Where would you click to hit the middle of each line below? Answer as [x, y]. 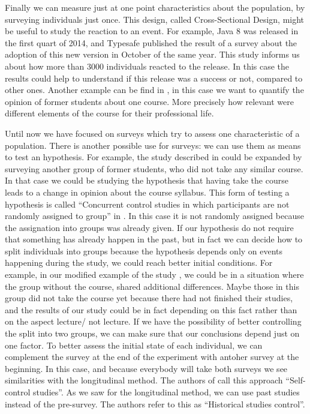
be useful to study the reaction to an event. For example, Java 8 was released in [152, 31]
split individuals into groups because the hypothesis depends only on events [144, 250]
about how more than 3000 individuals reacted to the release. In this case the [147, 66]
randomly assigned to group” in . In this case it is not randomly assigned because [154, 216]
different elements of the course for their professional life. [109, 113]
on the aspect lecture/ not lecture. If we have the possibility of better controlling [153, 321]
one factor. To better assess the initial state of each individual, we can [134, 345]
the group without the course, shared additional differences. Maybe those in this [152, 286]
